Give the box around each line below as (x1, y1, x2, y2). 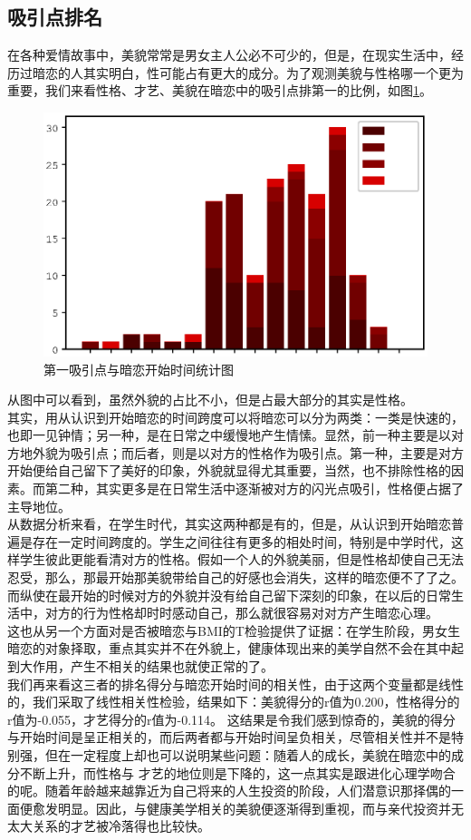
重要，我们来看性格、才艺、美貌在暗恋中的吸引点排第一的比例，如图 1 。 (7, 81, 432, 100)
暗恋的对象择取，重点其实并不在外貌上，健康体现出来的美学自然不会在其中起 (7, 639, 464, 658)
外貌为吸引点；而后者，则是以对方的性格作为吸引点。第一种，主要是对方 (32, 443, 464, 462)
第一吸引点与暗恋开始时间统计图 (43, 359, 234, 378)
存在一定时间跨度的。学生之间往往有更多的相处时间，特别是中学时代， (32, 532, 451, 551)
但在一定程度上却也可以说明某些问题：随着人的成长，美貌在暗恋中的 (44, 745, 451, 764)
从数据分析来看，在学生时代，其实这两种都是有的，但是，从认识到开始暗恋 (7, 514, 451, 533)
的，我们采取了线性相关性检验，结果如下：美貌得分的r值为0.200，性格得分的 (7, 692, 460, 711)
